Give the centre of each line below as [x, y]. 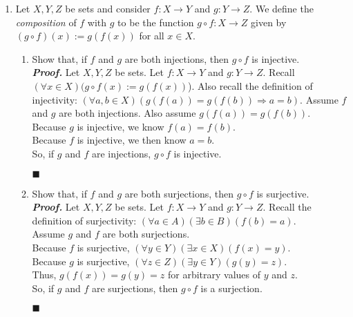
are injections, [121, 153]
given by [269, 22]
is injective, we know [121, 126]
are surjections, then [135, 288]
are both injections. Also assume [127, 113]
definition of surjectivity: [84, 220]
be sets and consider [108, 8]
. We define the [282, 8]
